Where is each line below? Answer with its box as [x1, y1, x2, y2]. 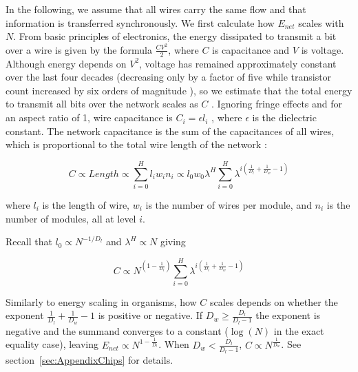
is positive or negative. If [98, 308, 203, 322]
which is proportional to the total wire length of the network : [6, 137, 267, 152]
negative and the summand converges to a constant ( [6, 323, 229, 338]
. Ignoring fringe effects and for [211, 96, 343, 111]
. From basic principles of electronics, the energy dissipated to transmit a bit [13, 29, 337, 43]
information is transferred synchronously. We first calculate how [6, 15, 275, 30]
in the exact [273, 323, 324, 338]
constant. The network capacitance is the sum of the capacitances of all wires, [6, 123, 335, 138]
